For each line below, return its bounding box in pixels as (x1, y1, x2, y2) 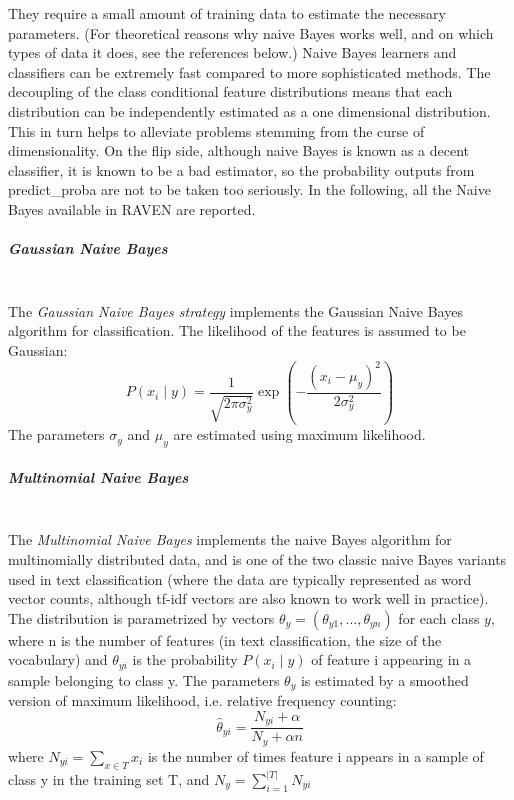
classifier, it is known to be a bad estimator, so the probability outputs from (8, 159, 475, 180)
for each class (398, 607, 480, 628)
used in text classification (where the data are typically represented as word (8, 568, 472, 589)
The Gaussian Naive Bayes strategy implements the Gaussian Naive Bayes (8, 300, 463, 321)
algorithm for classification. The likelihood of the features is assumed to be (8, 320, 466, 341)
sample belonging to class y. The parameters (8, 669, 280, 690)
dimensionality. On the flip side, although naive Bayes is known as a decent (8, 140, 470, 161)
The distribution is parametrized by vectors (8, 607, 275, 628)
